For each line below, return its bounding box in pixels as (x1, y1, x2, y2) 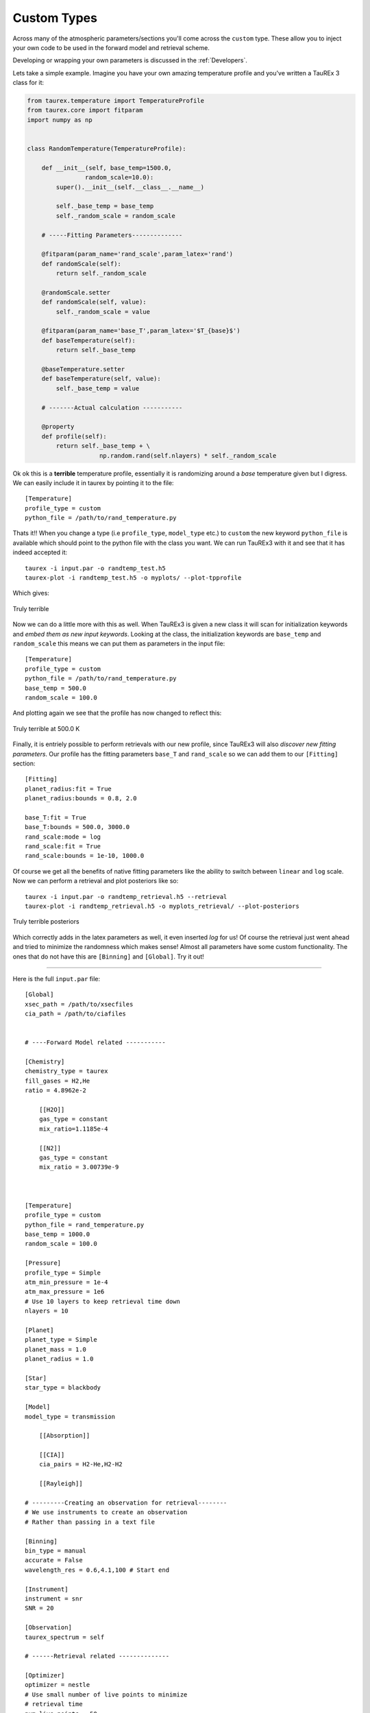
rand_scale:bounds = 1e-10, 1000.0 (25, 852, 145, 860)
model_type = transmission (25, 1412, 116, 1420)
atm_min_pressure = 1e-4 (25, 1279, 108, 1286)
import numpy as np (27, 116, 92, 123)
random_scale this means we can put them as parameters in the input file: (12, 639, 225, 648)
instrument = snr (25, 1594, 83, 1603)
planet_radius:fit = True (25, 785, 112, 793)
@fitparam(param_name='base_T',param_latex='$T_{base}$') (41, 327, 241, 335)
